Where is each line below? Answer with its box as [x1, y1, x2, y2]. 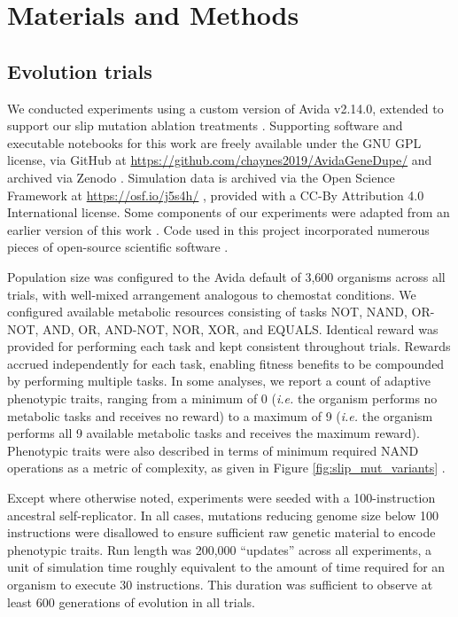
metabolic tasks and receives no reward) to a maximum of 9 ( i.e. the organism [7, 406, 433, 425]
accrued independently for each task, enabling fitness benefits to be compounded [7, 354, 445, 372]
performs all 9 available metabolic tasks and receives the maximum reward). [7, 424, 420, 442]
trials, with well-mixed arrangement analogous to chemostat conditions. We [7, 285, 416, 303]
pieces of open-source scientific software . [7, 238, 229, 256]
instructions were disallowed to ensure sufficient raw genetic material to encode [7, 523, 436, 542]
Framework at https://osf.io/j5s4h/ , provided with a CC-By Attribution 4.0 [7, 185, 424, 204]
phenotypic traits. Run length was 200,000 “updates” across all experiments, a [7, 540, 432, 558]
